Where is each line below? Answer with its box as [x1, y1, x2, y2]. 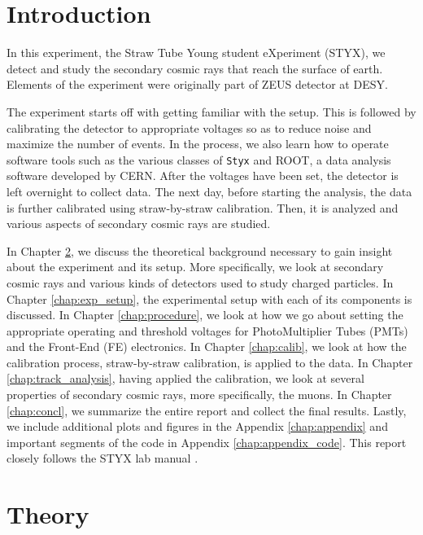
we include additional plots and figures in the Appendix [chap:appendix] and [7, 418, 388, 435]
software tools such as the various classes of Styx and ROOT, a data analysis [7, 151, 391, 168]
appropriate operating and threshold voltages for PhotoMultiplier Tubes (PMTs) [7, 322, 408, 339]
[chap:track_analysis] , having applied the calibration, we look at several [7, 370, 364, 387]
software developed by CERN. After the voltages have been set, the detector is [7, 167, 399, 184]
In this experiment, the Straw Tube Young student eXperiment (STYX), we [7, 44, 386, 61]
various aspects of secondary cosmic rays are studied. [7, 215, 271, 232]
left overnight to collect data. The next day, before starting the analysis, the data [7, 182, 412, 200]
